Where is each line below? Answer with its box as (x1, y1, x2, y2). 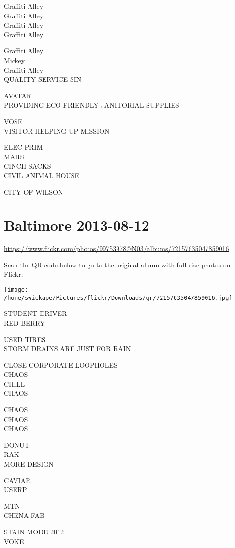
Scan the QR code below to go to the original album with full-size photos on (4, 259, 231, 269)
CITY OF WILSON (4, 187, 63, 197)
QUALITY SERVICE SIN (4, 74, 82, 84)
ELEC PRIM (4, 142, 43, 152)
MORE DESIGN (4, 459, 54, 469)
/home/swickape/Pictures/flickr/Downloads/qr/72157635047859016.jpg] (4, 294, 233, 301)
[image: (4, 286, 29, 293)
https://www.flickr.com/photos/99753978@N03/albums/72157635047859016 (4, 243, 229, 253)
